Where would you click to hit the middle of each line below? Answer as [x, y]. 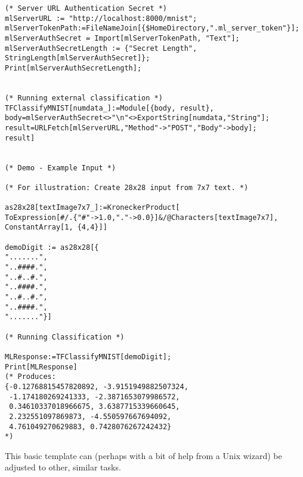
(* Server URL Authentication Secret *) [86, 8]
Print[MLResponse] [41, 367]
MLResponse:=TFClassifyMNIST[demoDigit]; [88, 357]
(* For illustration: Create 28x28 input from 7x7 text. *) [127, 187]
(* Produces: [30, 377]
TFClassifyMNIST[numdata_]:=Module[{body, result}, [109, 108]
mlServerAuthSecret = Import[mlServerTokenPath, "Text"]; [122, 38]
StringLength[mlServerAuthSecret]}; [78, 58]
